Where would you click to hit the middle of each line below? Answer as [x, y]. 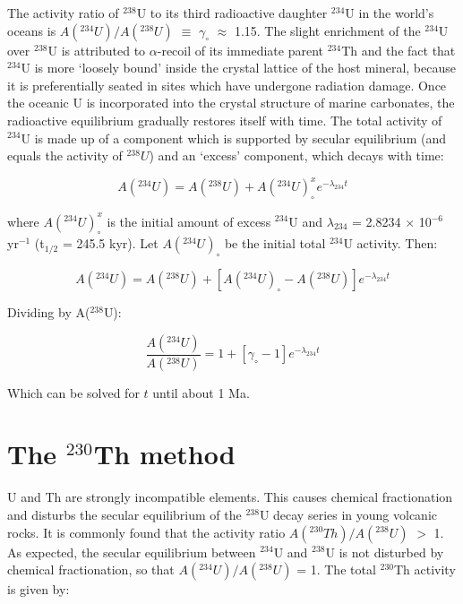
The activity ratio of [63, 13]
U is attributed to [97, 50]
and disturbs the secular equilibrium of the [124, 514]
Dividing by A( [49, 312]
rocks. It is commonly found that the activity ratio [146, 532]
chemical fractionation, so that [91, 569]
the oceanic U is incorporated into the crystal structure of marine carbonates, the [231, 103]
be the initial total [275, 243]
